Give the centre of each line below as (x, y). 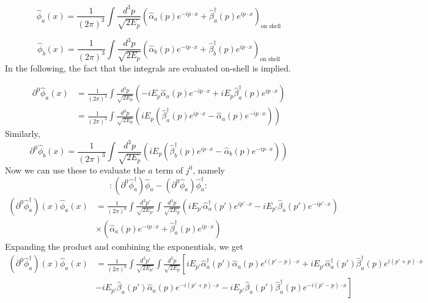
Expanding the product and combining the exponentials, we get (124, 246)
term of (169, 170)
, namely (209, 170)
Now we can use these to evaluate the (75, 170)
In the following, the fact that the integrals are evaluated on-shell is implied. (148, 68)
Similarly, (23, 133)
